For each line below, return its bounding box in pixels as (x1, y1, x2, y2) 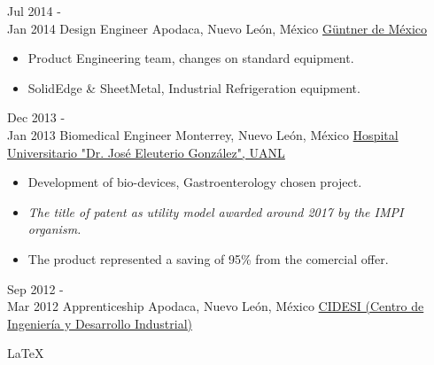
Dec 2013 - (7, 108, 66, 127)
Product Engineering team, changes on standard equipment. (27, 49, 354, 67)
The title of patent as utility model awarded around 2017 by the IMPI (27, 202, 404, 221)
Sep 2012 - (7, 279, 64, 298)
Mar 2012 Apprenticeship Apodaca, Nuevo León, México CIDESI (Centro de (7, 297, 424, 315)
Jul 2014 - (7, 2, 61, 19)
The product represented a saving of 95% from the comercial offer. (27, 249, 389, 268)
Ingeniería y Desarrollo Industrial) (7, 314, 192, 332)
